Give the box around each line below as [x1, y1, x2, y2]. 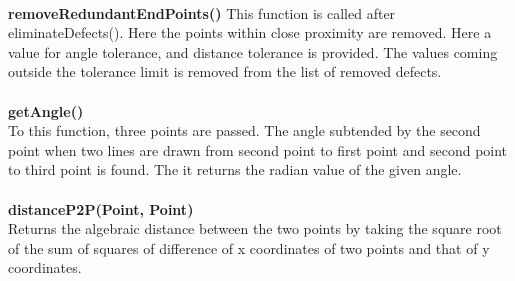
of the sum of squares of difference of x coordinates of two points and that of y [8, 237, 490, 258]
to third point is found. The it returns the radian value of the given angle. [8, 159, 462, 180]
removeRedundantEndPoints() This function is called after [8, 2, 396, 23]
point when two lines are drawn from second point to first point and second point [8, 139, 508, 160]
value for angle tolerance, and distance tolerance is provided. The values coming [8, 41, 498, 62]
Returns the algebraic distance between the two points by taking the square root [8, 218, 502, 239]
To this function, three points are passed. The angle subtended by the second [8, 120, 481, 141]
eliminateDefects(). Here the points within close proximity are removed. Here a [8, 22, 492, 43]
